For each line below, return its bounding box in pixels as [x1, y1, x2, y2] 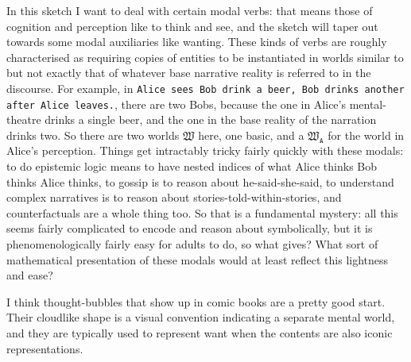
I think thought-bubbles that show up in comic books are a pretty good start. [6, 293, 386, 310]
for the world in [328, 126, 405, 143]
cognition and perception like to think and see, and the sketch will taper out [6, 17, 378, 34]
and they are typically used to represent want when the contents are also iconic [6, 325, 393, 341]
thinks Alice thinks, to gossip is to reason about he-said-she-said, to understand [6, 173, 394, 190]
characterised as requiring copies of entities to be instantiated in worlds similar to [6, 48, 404, 65]
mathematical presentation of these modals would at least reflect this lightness [6, 251, 389, 268]
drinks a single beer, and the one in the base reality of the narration [45, 111, 377, 128]
